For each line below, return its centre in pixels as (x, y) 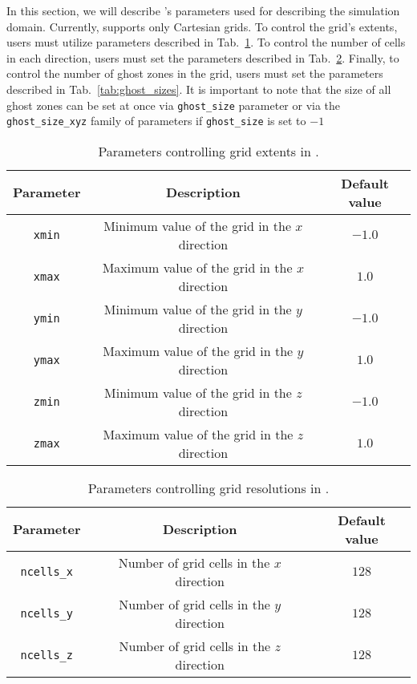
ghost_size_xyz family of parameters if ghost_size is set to (156, 121)
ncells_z (47, 655)
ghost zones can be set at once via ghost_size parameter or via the (174, 105)
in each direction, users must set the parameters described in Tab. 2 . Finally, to (203, 57)
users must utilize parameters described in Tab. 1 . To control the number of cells (206, 42)
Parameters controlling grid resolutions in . (208, 488)
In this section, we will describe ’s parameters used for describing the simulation (203, 10)
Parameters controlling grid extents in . (208, 151)
